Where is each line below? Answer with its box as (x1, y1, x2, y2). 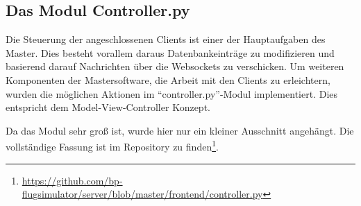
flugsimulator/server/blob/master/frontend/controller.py (22, 187, 263, 201)
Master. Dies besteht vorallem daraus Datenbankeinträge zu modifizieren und (6, 45, 335, 60)
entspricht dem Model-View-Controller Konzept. (6, 100, 210, 114)
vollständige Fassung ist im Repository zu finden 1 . (6, 137, 219, 154)
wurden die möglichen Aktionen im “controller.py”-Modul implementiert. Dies (6, 86, 338, 101)
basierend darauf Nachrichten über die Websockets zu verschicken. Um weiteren (6, 59, 344, 74)
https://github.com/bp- (22, 173, 123, 187)
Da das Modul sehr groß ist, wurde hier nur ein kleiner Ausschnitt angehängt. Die (6, 123, 354, 137)
